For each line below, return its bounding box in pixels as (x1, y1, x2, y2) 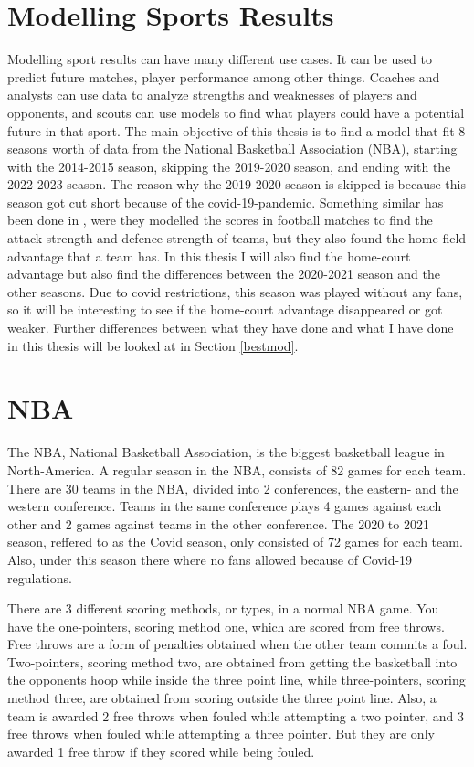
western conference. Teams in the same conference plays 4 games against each (7, 496, 442, 516)
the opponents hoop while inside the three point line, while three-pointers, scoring (7, 670, 466, 689)
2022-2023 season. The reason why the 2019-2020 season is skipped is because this (7, 175, 467, 194)
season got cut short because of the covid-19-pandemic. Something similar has (7, 192, 444, 211)
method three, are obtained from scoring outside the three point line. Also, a (7, 688, 437, 708)
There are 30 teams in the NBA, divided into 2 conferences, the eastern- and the (7, 478, 458, 497)
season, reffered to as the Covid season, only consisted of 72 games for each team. (7, 532, 463, 551)
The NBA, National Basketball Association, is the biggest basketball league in (7, 442, 445, 462)
